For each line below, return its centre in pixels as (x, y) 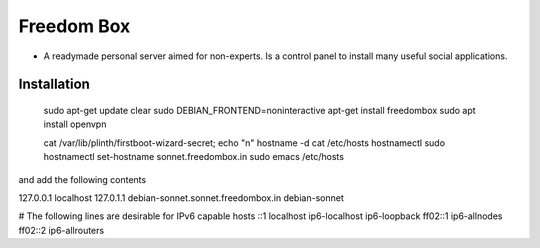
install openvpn (75, 124)
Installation (54, 84)
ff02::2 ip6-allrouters (61, 230)
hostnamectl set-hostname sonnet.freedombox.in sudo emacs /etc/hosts (194, 157)
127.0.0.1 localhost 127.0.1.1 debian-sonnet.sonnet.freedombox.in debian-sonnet (181, 197)
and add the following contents (82, 179)
